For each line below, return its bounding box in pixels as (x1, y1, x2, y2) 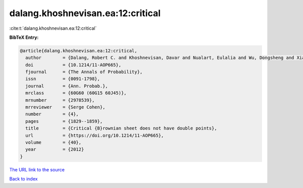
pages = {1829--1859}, (25, 118, 103, 124)
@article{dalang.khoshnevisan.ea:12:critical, (20, 48, 137, 53)
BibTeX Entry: (9, 34, 39, 40)
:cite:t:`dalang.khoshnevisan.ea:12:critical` (9, 25, 97, 31)
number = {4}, (25, 111, 79, 117)
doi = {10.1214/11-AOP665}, (25, 62, 121, 68)
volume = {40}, (25, 140, 82, 145)
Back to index (9, 176, 38, 182)
